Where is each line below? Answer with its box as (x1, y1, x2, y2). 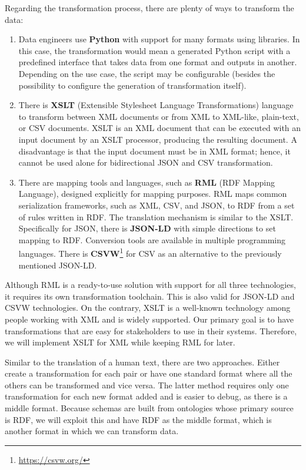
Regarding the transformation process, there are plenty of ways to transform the (5, 2, 294, 14)
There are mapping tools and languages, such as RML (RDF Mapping (18, 176, 275, 188)
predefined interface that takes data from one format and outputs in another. (18, 56, 297, 68)
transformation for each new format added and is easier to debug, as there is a (5, 390, 288, 402)
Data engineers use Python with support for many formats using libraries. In (18, 33, 300, 45)
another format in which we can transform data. (5, 425, 179, 437)
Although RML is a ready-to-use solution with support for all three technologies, (5, 278, 296, 291)
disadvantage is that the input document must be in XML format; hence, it (18, 145, 291, 157)
